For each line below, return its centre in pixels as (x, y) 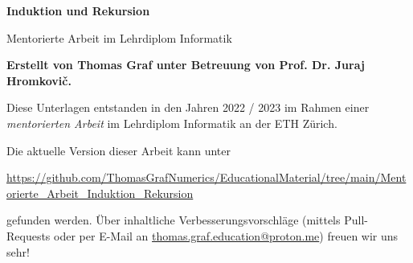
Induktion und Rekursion (78, 10)
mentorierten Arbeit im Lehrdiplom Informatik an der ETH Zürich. (172, 123)
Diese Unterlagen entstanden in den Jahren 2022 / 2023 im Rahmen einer (188, 107)
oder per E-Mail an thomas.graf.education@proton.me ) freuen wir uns (226, 235)
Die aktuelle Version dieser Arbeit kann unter (119, 150)
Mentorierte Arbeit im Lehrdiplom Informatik (119, 37)
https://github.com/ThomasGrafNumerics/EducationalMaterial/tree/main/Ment (206, 177)
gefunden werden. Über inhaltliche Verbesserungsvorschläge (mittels (174, 220)
